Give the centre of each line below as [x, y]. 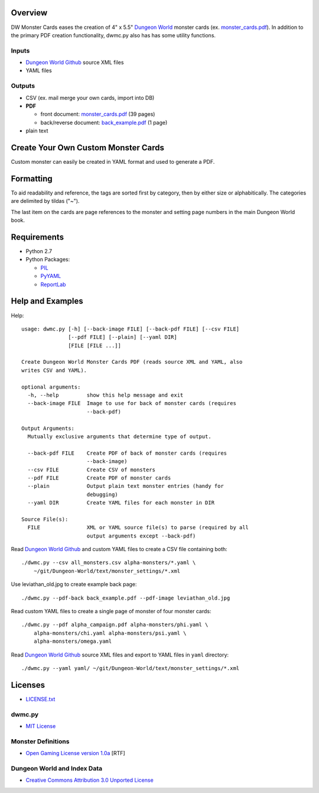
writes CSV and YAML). [54, 370]
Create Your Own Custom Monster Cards [88, 148]
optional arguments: [51, 387]
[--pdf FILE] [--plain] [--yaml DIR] [123, 337]
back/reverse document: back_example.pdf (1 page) [104, 122]
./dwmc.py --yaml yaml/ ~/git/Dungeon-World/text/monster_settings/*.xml [131, 668]
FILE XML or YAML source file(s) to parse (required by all [138, 527]
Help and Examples [47, 301]
